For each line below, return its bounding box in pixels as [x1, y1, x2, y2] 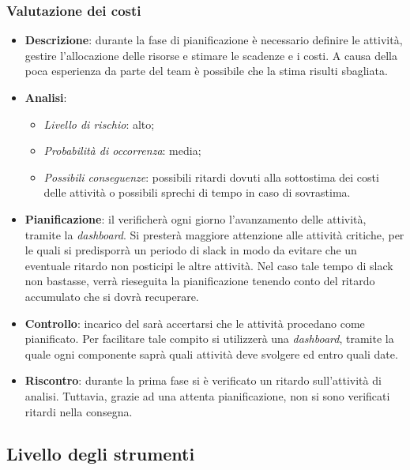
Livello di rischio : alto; [43, 115, 155, 132]
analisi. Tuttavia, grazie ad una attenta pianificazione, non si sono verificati [24, 387, 390, 404]
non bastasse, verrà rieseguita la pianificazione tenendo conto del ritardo [24, 273, 375, 289]
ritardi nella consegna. [24, 403, 133, 419]
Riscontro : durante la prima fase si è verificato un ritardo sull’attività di [24, 372, 382, 389]
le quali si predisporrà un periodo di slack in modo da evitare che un [24, 242, 357, 258]
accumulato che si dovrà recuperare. [24, 288, 199, 304]
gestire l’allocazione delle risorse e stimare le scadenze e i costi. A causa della [24, 47, 397, 63]
